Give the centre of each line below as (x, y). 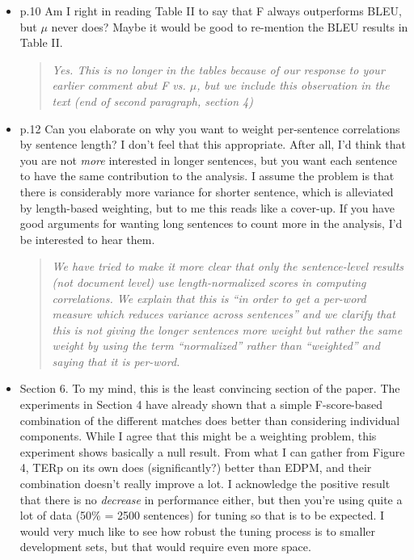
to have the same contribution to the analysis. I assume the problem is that (207, 176)
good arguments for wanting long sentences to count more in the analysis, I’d (211, 223)
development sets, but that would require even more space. (165, 547)
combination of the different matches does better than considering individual (210, 420)
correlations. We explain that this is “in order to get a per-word (209, 298)
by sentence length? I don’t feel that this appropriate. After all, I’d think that (213, 144)
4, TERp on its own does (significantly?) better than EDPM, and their (196, 467)
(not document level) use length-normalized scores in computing (209, 282)
